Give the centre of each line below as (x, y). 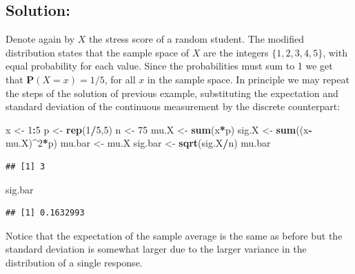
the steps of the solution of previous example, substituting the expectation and (172, 93)
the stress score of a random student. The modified (197, 39)
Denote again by (40, 39)
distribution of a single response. (74, 262)
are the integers (236, 52)
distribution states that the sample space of (98, 52)
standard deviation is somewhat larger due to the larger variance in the (156, 249)
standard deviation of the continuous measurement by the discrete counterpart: (173, 106)
